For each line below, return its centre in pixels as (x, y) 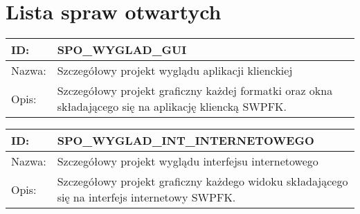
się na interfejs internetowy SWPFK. (146, 197)
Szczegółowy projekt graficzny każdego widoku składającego (202, 181)
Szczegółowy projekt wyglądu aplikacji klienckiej (175, 71)
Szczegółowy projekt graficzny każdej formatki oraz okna (195, 91)
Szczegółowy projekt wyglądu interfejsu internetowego (188, 161)
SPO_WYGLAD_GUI (122, 50)
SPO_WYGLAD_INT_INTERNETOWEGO (186, 141)
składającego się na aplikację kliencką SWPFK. (172, 107)
